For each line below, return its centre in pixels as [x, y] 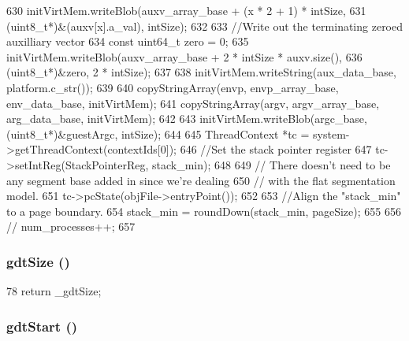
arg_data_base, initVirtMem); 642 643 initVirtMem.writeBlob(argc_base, [187, 119]
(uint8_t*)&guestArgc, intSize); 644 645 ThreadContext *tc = [158, 133]
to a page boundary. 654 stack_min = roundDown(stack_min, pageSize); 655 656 [204, 211]
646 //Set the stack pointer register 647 [276, 149]
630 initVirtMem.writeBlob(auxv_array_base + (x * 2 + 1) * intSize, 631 [186, 10]
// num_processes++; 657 [71, 226]
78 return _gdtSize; [54, 291]
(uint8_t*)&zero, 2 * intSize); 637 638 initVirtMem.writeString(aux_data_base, [201, 72]
